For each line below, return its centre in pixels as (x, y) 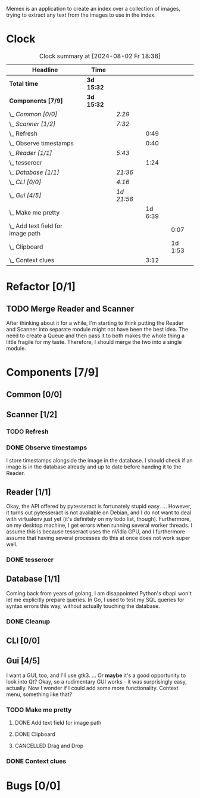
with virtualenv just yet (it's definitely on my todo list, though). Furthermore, (99, 518)
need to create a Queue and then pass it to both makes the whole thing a (96, 336)
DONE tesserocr (30, 560)
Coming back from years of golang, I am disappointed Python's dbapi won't (99, 593)
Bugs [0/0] (33, 786)
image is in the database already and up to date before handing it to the (94, 467)
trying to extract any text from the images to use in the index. (81, 15)
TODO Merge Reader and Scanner (70, 308)
